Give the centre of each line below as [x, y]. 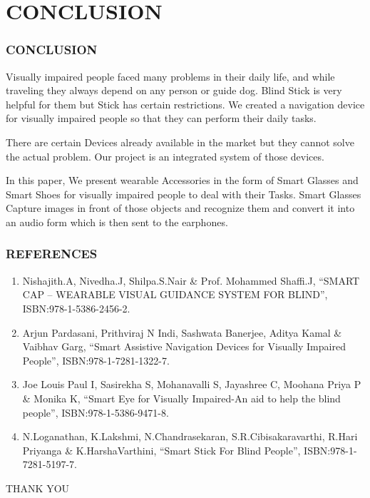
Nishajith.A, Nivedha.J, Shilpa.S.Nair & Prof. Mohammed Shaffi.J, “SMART [191, 280]
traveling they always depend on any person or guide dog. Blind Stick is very [174, 90]
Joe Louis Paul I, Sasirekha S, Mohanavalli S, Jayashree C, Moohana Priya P [192, 384]
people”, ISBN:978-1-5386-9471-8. [96, 412]
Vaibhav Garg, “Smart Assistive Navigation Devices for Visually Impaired [184, 346]
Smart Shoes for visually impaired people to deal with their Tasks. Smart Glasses [184, 194]
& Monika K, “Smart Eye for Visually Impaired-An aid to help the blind [181, 398]
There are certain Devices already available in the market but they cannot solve [180, 142]
